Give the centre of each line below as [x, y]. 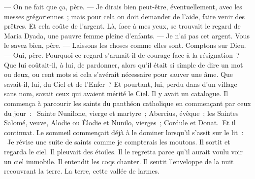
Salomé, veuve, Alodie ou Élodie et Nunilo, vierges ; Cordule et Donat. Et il [120, 123]
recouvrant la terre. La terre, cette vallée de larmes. [82, 171]
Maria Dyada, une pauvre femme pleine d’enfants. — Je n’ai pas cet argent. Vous [127, 35]
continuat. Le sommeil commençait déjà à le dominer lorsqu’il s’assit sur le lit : [124, 132]
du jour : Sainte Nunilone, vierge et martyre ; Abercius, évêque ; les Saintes [121, 113]
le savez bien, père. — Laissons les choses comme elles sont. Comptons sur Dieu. [125, 45]
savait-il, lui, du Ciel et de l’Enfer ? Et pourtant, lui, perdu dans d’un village [121, 84]
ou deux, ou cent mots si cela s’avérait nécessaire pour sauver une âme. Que [118, 74]
